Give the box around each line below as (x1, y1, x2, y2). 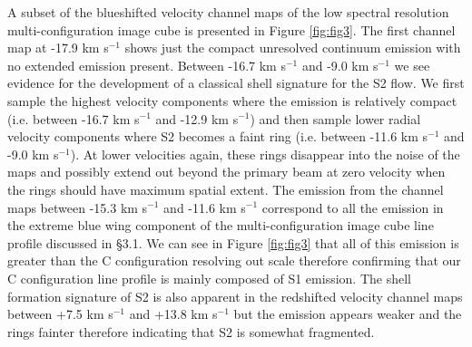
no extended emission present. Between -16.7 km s (7, 55, 286, 74)
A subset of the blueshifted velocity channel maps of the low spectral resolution (7, 3, 449, 21)
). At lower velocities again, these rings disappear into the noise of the (70, 144, 460, 163)
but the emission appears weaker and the (233, 304, 462, 323)
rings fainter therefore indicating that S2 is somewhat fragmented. (7, 322, 375, 341)
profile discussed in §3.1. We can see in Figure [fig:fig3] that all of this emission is (7, 233, 459, 252)
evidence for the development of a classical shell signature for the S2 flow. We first (7, 73, 465, 92)
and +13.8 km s (129, 304, 218, 323)
